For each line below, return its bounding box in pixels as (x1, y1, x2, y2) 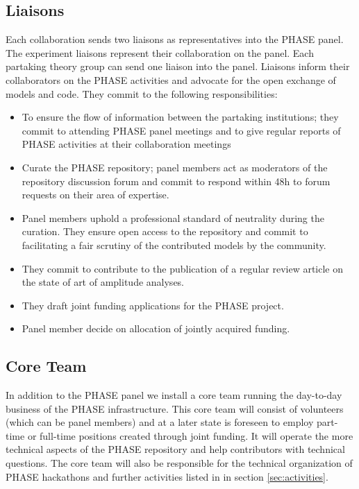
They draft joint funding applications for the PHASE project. (22, 298, 284, 312)
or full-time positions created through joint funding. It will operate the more (27, 428, 353, 443)
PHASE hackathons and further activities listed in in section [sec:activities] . (6, 469, 328, 483)
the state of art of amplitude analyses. (22, 275, 185, 289)
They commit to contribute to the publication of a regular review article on (22, 261, 343, 275)
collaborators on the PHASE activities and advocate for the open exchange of (6, 72, 336, 87)
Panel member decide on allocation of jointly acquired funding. (22, 321, 290, 336)
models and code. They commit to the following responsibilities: (6, 86, 278, 101)
